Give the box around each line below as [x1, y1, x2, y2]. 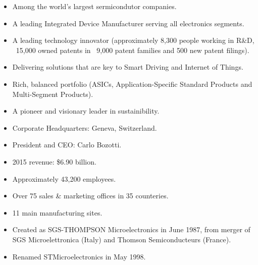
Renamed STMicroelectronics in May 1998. [12, 251, 146, 261]
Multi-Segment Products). [12, 88, 93, 99]
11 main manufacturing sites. [12, 207, 102, 218]
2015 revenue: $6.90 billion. [12, 156, 96, 167]
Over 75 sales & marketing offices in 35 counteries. [12, 190, 169, 201]
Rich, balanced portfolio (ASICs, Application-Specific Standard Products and [12, 78, 252, 89]
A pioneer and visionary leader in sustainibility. [12, 105, 160, 116]
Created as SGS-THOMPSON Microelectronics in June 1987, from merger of [12, 224, 250, 235]
